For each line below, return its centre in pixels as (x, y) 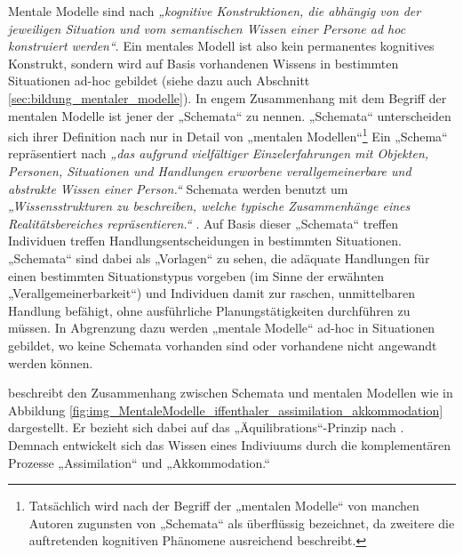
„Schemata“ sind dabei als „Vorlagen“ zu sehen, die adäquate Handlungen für (219, 257)
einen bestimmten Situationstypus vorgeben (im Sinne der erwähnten (196, 275)
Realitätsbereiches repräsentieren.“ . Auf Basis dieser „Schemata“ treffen (203, 223)
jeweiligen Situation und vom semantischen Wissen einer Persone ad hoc (207, 28)
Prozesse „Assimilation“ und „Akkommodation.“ (139, 462)
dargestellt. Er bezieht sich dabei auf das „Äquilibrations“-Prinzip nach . (206, 427)
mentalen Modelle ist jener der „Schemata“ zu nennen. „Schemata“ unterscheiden (230, 115)
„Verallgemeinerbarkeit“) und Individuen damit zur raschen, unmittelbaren (212, 293)
